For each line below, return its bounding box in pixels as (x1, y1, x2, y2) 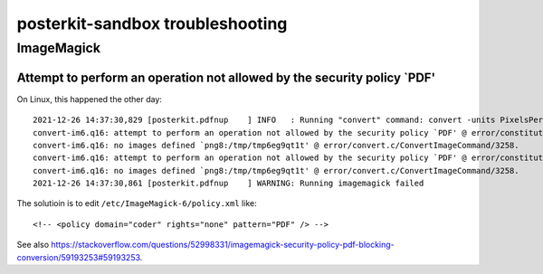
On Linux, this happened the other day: (16, 93, 163, 104)
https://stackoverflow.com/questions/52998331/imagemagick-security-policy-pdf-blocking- (51, 240, 395, 250)
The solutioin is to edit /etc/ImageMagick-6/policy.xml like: (16, 198, 257, 209)
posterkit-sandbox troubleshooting (16, 14, 288, 33)
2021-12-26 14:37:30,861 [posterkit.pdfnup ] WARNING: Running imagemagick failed (33, 178, 424, 189)
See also (16, 240, 50, 250)
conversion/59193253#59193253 (16, 251, 140, 262)
